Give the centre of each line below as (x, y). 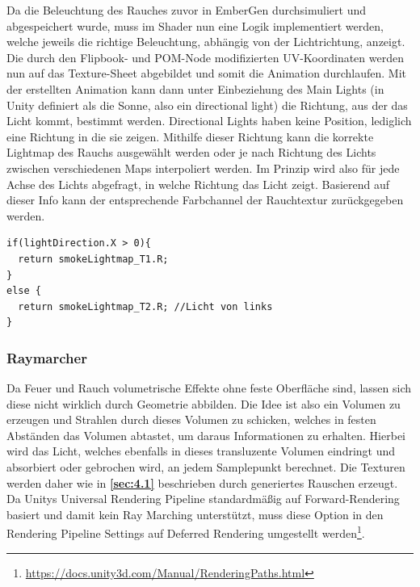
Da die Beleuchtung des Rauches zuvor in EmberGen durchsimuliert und (186, 10)
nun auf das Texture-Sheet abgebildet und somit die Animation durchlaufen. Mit (206, 73)
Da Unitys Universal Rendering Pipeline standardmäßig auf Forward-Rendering (203, 499)
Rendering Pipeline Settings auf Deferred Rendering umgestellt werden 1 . (186, 532)
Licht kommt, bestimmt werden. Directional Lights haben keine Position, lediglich (209, 121)
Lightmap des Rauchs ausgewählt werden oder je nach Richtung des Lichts (191, 152)
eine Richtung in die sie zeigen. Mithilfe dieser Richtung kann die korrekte (190, 136)
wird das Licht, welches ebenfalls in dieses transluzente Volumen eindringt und (201, 451)
